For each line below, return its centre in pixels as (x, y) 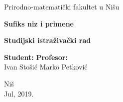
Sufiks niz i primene (39, 23)
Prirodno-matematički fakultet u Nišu (62, 6)
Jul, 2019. (19, 93)
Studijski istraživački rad (48, 40)
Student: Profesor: (36, 57)
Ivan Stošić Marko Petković (46, 67)
